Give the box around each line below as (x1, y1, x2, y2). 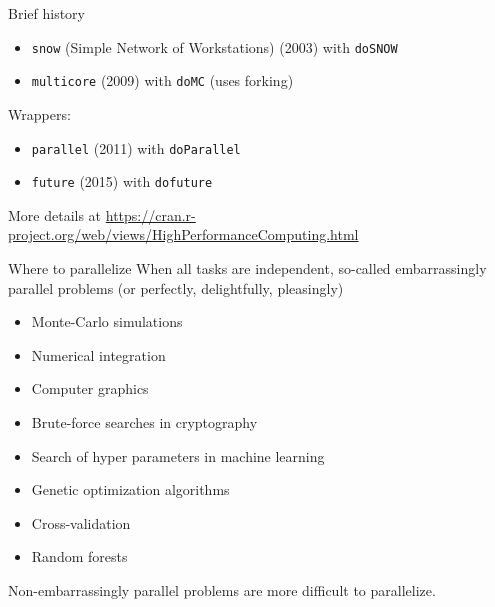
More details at (8, 204, 102, 225)
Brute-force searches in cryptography (31, 411, 258, 432)
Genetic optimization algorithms (31, 479, 230, 500)
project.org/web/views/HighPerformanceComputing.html (8, 224, 359, 245)
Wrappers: (8, 103, 71, 124)
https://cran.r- (105, 204, 196, 225)
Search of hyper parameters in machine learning (31, 445, 325, 466)
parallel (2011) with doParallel (31, 137, 241, 158)
